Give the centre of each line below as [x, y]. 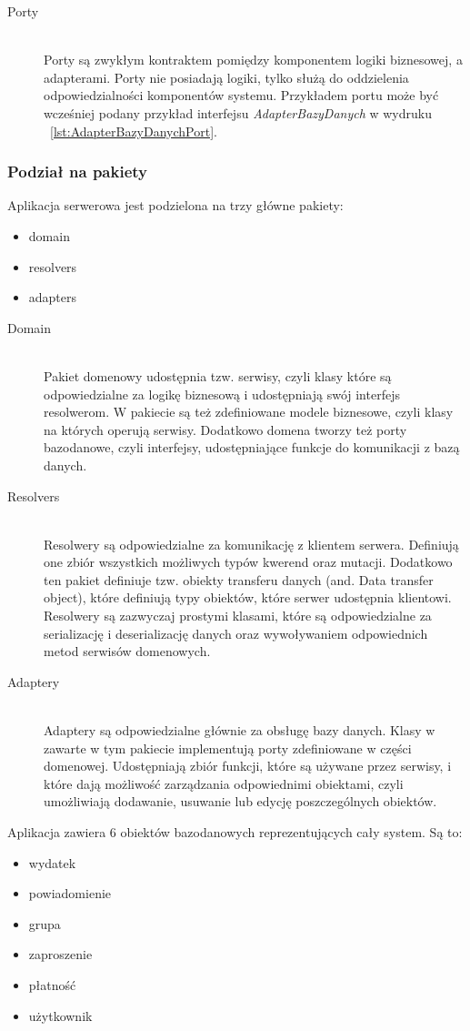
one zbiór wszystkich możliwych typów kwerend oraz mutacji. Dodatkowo [248, 562]
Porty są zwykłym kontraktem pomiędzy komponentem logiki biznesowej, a [253, 60]
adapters [53, 297]
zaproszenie [60, 954]
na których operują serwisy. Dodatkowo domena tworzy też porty [225, 429]
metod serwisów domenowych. [127, 651]
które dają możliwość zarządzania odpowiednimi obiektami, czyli [224, 783]
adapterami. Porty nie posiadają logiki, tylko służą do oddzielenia [226, 77]
